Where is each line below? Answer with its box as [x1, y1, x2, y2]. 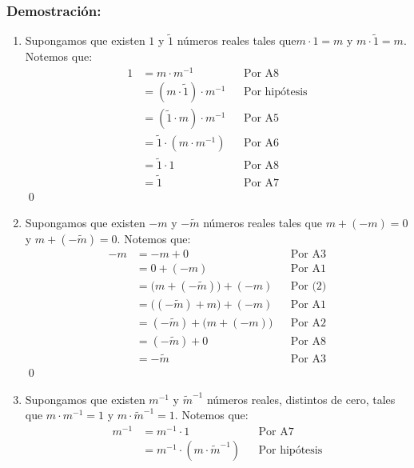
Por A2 [290, 317, 326, 329]
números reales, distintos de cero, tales [206, 390, 396, 407]
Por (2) [290, 280, 327, 292]
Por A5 [243, 112, 280, 124]
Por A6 [243, 138, 280, 150]
